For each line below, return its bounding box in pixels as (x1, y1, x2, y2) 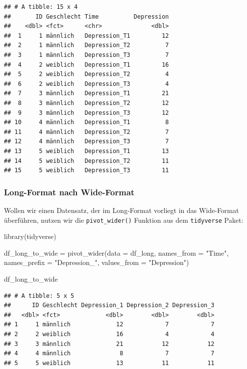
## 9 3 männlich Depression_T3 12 (4, 109, 169, 116)
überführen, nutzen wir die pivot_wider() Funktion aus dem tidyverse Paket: (4, 214, 244, 225)
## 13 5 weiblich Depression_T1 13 (4, 147, 169, 155)
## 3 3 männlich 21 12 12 (4, 340, 215, 347)
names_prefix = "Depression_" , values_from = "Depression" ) (4, 257, 189, 267)
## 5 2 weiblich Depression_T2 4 (4, 71, 169, 78)
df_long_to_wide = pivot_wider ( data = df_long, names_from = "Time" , (4, 247, 229, 258)
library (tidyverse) (4, 231, 56, 241)
